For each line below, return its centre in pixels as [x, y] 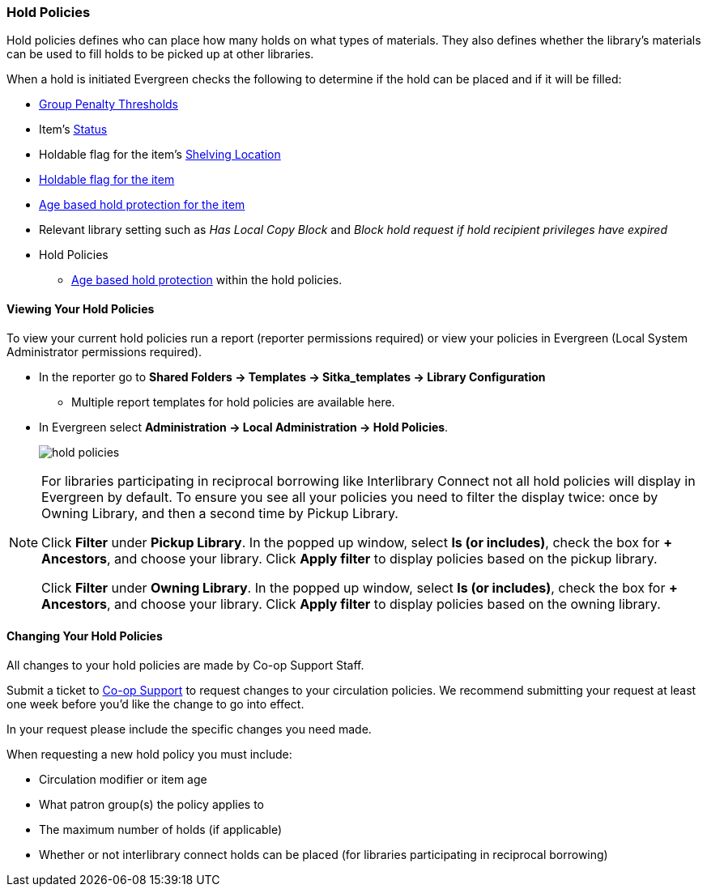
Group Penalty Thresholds [109, 104]
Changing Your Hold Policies [85, 636]
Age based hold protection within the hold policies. [207, 280]
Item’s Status [73, 130]
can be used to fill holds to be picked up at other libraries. [160, 54]
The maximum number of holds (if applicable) [161, 829]
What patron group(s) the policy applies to [152, 804]
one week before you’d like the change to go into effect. [155, 704]
